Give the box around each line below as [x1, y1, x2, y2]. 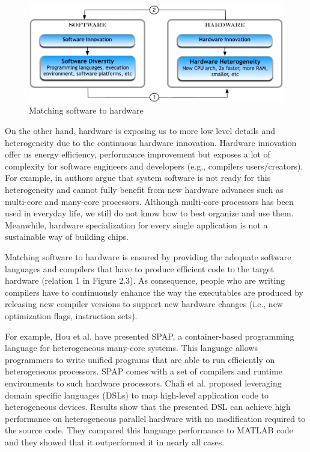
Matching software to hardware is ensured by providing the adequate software [5, 251, 291, 263]
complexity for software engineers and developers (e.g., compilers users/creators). [5, 159, 303, 172]
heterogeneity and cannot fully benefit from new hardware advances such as [5, 183, 284, 196]
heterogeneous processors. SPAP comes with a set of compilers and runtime [5, 365, 282, 377]
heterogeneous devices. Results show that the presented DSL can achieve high [5, 400, 291, 413]
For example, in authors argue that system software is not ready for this [5, 171, 271, 184]
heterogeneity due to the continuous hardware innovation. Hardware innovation [5, 136, 297, 148]
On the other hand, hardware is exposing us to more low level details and [5, 124, 276, 137]
